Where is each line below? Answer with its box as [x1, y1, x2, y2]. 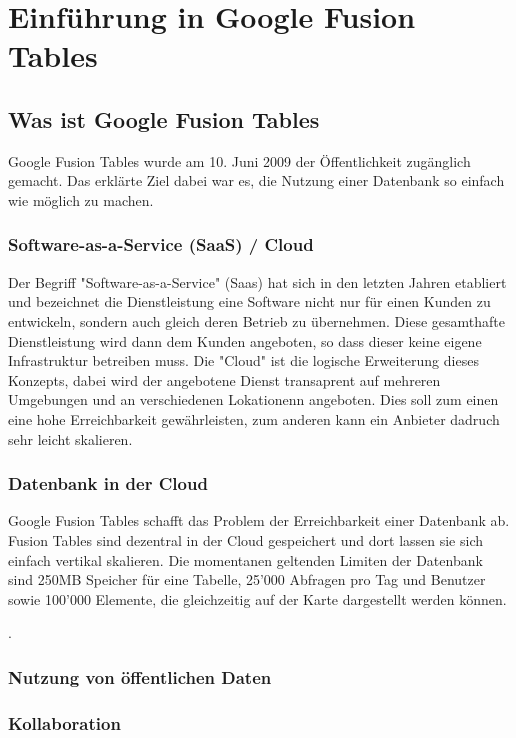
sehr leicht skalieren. [8, 428, 133, 449]
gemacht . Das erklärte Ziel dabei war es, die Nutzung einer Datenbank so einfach [8, 170, 505, 191]
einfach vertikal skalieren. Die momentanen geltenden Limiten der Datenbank [8, 549, 483, 570]
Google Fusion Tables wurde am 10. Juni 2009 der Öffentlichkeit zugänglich [8, 150, 471, 171]
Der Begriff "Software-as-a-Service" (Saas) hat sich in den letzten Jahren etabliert [8, 271, 507, 292]
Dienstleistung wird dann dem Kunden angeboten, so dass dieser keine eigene [8, 330, 482, 351]
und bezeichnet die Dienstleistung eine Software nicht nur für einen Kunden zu [8, 291, 491, 312]
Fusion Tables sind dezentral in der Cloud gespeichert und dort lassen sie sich [8, 529, 484, 550]
